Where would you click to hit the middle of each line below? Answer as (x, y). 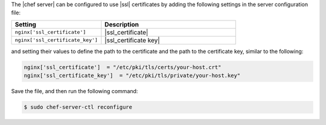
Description (122, 24)
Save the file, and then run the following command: (75, 91)
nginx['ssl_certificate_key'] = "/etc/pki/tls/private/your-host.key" (132, 76)
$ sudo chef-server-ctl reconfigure (78, 107)
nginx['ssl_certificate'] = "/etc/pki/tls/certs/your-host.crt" (123, 67)
